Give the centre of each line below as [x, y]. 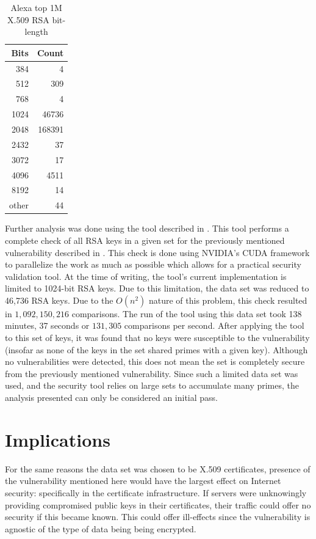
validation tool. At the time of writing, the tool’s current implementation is [146, 276]
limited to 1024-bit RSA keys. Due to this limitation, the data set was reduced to [157, 288]
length [36, 31]
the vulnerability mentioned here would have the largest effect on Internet [143, 481]
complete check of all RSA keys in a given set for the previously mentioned [145, 240]
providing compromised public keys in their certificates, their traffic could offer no [158, 504]
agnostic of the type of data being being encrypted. [101, 528]
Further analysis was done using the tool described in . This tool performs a [147, 228]
